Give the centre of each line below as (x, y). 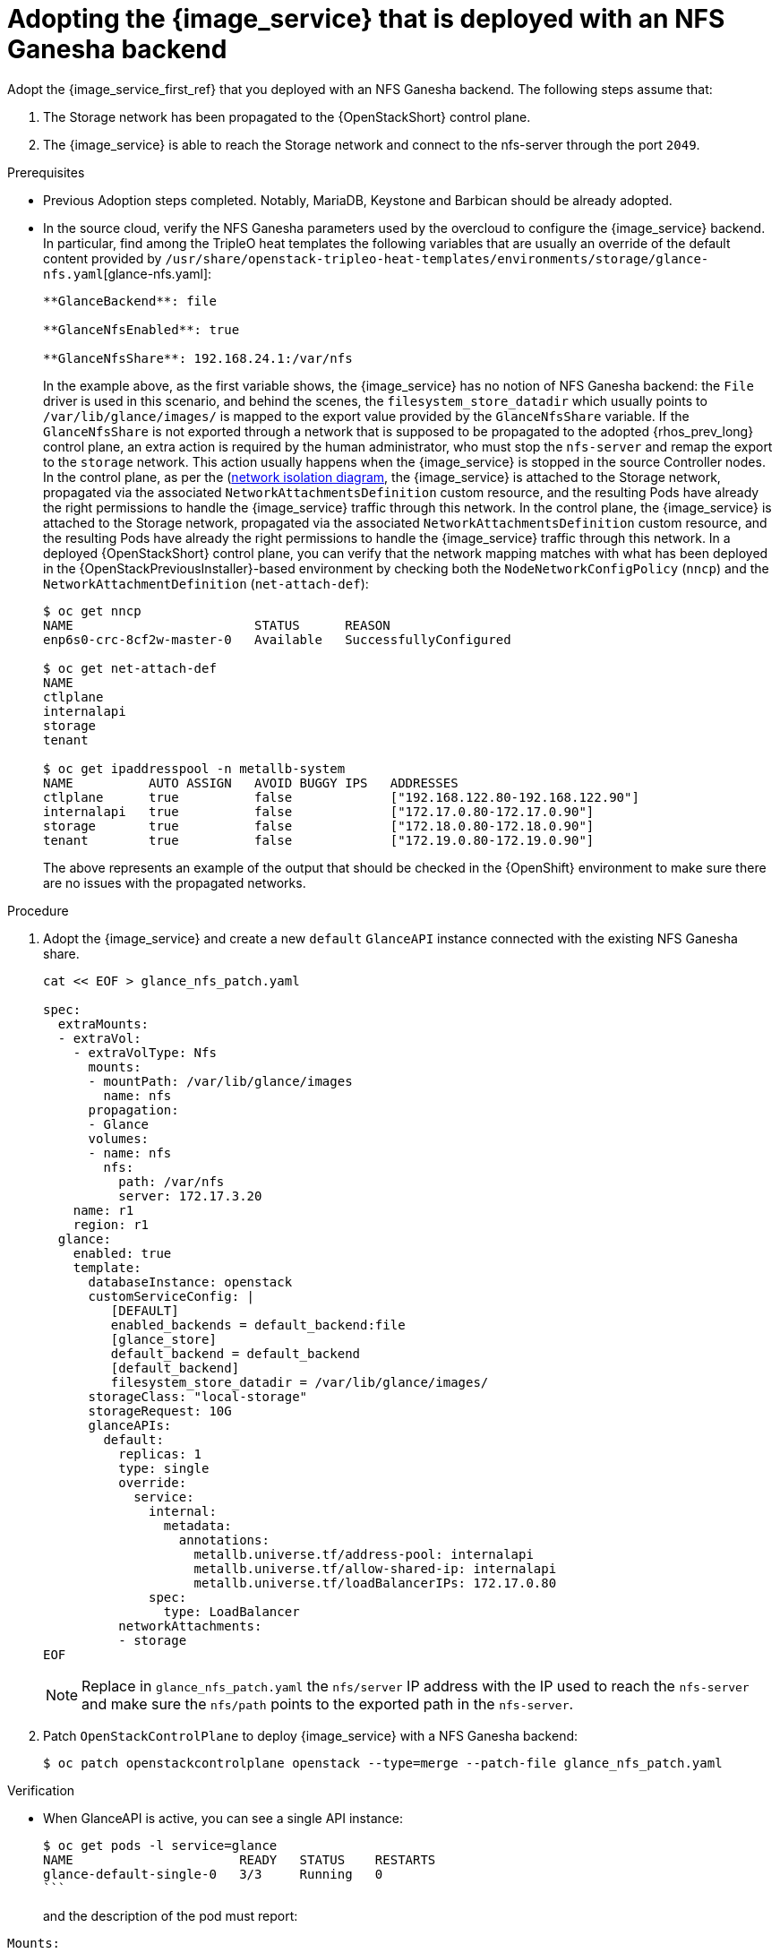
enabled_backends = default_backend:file (258, 1325)
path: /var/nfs (171, 1181)
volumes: (119, 1138)
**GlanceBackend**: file (130, 301)
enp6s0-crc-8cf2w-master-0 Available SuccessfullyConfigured (277, 639)
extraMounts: (103, 1024)
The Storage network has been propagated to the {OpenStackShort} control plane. (287, 116)
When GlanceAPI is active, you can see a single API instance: (223, 1818)
